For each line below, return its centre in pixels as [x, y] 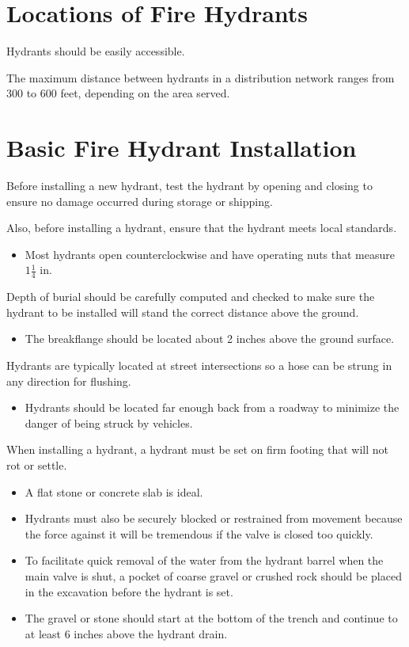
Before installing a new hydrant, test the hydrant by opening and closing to [189, 186]
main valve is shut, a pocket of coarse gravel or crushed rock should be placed [213, 575]
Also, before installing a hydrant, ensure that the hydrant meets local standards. [202, 228]
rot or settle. [37, 464]
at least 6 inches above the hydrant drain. [126, 633]
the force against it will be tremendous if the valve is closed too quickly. [199, 533]
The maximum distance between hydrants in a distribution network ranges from [201, 77]
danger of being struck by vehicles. [109, 422]
